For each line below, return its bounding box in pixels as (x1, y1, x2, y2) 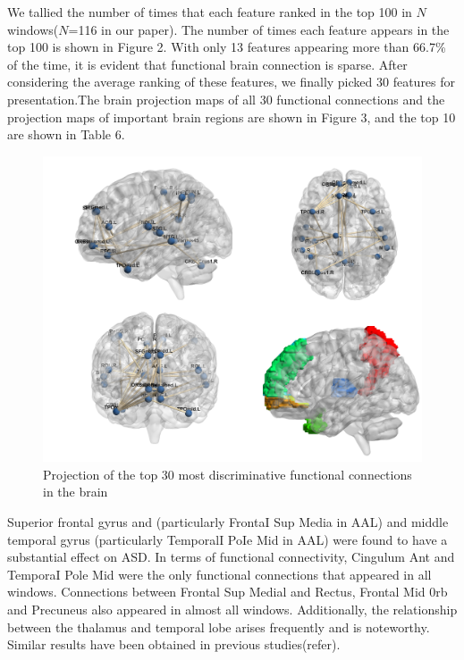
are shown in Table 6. (7, 125, 125, 144)
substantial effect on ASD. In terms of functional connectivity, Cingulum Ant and (7, 547, 455, 566)
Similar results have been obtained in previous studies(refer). (7, 635, 341, 654)
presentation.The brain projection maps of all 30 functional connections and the (7, 89, 445, 108)
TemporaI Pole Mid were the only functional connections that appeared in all (7, 564, 432, 583)
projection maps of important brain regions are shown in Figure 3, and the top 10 (7, 107, 456, 126)
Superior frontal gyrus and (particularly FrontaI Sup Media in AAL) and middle (7, 512, 449, 531)
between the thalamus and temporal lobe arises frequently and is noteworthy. (7, 617, 430, 636)
